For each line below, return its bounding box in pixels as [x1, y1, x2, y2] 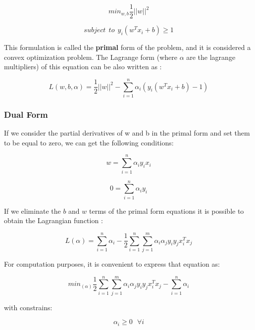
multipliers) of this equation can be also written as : [4, 61, 162, 72]
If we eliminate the [4, 205, 61, 216]
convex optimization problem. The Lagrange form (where [4, 51, 177, 62]
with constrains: [4, 302, 52, 312]
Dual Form [4, 108, 48, 120]
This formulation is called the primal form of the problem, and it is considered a [4, 42, 251, 52]
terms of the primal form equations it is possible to [89, 205, 244, 216]
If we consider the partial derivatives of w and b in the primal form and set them [4, 128, 250, 138]
